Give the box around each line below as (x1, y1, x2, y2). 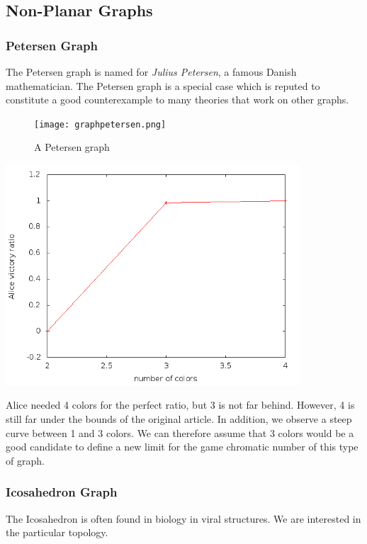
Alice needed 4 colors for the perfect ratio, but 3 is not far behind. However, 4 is (6, 397, 355, 412)
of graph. (6, 453, 45, 467)
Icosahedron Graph (6, 483, 118, 501)
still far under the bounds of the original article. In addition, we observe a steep (6, 412, 352, 426)
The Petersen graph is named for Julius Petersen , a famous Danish (6, 64, 297, 79)
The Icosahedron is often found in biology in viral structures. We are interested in (6, 511, 361, 526)
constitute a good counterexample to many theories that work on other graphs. (6, 92, 349, 107)
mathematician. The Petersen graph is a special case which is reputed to (6, 78, 320, 93)
